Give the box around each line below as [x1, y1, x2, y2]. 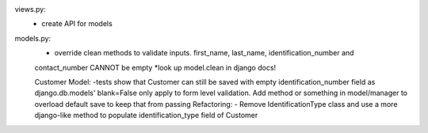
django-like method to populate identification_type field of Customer [34, 111, 258, 120]
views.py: [14, 5, 47, 13]
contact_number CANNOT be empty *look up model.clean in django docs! [34, 63, 277, 72]
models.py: [14, 33, 52, 43]
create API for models [41, 19, 113, 28]
